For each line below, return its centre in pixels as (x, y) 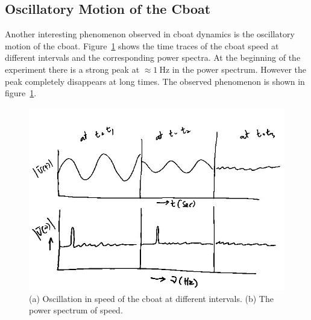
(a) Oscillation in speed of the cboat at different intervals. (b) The (151, 298)
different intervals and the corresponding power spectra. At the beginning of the (153, 57)
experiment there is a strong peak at (72, 69)
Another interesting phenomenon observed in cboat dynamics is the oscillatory (150, 34)
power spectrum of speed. (76, 310)
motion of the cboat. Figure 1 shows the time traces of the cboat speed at (142, 45)
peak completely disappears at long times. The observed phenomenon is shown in (155, 81)
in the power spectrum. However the (239, 69)
